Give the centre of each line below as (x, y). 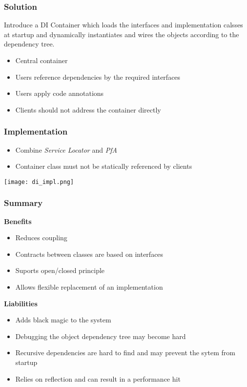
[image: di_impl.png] (39, 182)
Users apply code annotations (60, 93)
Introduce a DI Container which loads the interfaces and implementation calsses (123, 25)
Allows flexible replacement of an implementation (89, 287)
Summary (23, 203)
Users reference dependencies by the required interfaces (98, 77)
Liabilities (21, 303)
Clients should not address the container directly (88, 109)
